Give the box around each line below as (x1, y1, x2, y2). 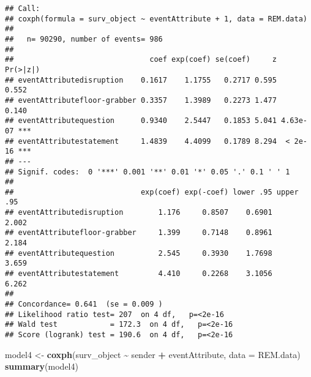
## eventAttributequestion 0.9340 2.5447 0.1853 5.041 (5, 116, 277, 125)
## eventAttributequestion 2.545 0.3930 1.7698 (5, 248, 272, 258)
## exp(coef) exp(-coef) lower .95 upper (5, 187, 299, 196)
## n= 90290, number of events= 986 (5, 34, 163, 43)
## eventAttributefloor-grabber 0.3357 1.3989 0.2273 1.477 (5, 95, 277, 105)
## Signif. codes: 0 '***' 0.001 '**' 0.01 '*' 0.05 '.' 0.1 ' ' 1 (5, 167, 290, 176)
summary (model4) (5, 360, 78, 373)
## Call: (5, 4, 40, 13)
